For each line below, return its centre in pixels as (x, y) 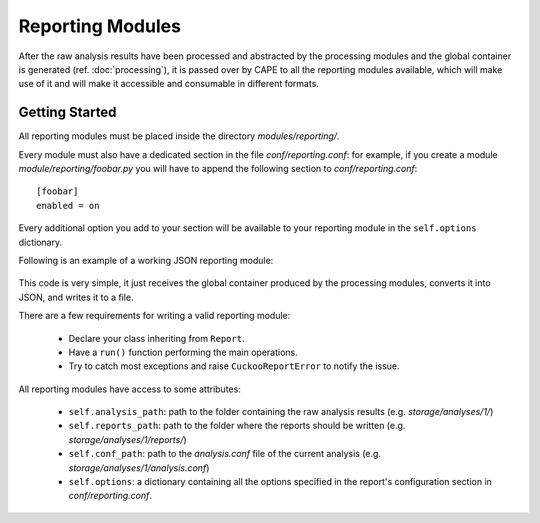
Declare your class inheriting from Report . (156, 338)
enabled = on (68, 205)
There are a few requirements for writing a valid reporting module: (154, 316)
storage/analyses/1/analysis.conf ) (139, 467)
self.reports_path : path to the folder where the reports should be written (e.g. (237, 426)
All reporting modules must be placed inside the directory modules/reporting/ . (179, 136)
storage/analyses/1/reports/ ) (127, 439)
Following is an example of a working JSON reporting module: (146, 260)
